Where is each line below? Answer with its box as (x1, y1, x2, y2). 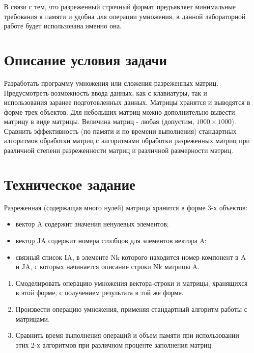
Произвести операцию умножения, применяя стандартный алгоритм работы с (15, 303, 248, 314)
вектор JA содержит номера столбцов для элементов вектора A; (15, 235, 207, 245)
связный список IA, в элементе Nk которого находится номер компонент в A (15, 252, 246, 262)
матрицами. (15, 313, 50, 324)
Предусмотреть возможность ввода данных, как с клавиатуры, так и (4, 87, 207, 98)
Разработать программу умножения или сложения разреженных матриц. (4, 77, 219, 88)
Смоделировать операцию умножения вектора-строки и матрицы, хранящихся (15, 277, 248, 288)
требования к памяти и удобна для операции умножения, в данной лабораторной (4, 11, 246, 21)
